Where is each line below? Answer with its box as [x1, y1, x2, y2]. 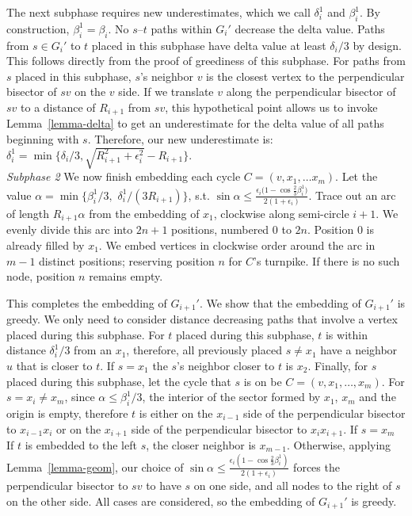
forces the [293, 458, 340, 475]
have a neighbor [320, 342, 398, 358]
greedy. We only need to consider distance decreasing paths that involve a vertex [6, 311, 398, 327]
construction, [6, 20, 70, 36]
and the [359, 388, 396, 405]
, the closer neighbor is [146, 436, 256, 453]
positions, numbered [171, 221, 269, 238]
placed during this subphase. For [6, 326, 165, 342]
